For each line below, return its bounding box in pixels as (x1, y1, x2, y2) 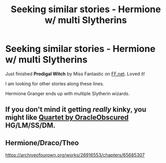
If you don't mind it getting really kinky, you (5, 105, 147, 114)
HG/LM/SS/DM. (5, 121, 56, 130)
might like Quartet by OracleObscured (5, 113, 129, 122)
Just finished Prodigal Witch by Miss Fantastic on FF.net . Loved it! (5, 70, 146, 77)
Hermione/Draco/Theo (5, 139, 79, 147)
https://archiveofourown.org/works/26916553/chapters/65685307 (5, 152, 145, 158)
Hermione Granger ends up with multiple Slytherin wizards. (5, 90, 130, 96)
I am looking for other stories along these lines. (5, 80, 104, 87)
